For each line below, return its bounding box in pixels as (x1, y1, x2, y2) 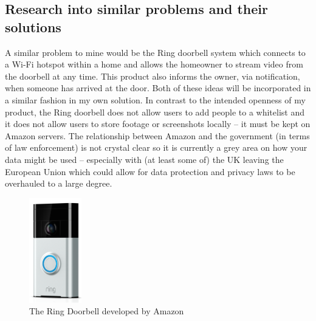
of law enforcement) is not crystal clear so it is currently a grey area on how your (5, 141, 307, 154)
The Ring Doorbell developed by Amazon (29, 305, 184, 317)
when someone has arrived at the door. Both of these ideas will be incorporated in (5, 81, 311, 94)
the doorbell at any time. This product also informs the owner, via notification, (5, 69, 300, 82)
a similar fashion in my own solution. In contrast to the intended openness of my (5, 93, 306, 106)
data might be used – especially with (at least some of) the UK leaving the (5, 153, 284, 165)
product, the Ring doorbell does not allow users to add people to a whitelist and (5, 105, 304, 118)
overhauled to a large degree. (5, 177, 112, 190)
